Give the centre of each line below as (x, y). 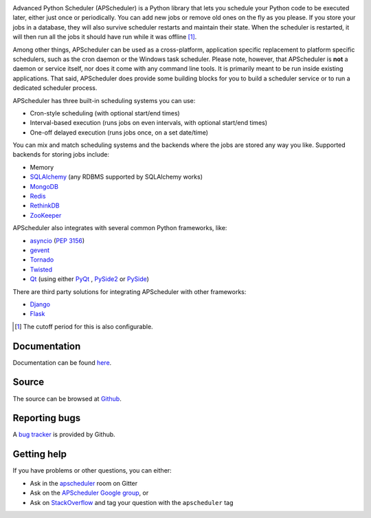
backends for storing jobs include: (61, 155)
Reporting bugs (47, 418)
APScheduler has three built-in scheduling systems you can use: (104, 100)
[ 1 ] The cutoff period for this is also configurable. (84, 326)
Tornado (42, 260)
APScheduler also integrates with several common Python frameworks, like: (120, 228)
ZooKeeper (46, 215)
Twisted (41, 269)
